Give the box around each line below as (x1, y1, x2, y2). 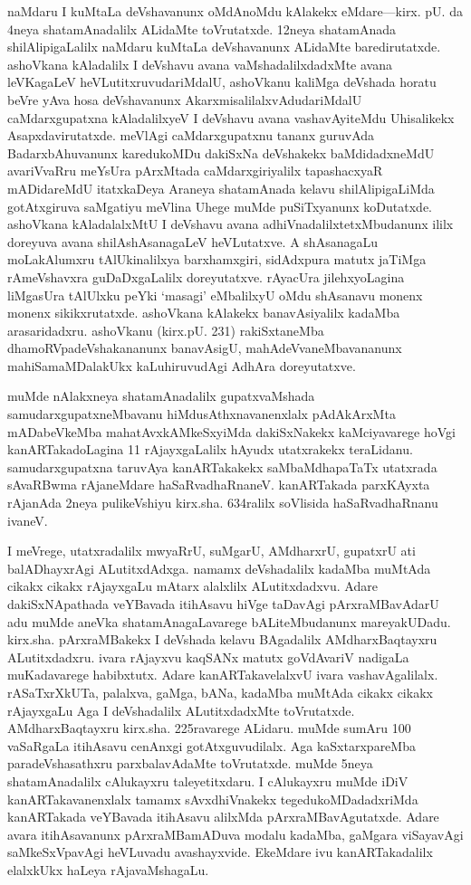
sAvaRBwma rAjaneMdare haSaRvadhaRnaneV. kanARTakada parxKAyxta (7, 475, 430, 494)
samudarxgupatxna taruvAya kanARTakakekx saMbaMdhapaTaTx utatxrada (7, 457, 437, 476)
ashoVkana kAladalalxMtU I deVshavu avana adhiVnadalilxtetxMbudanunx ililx (7, 214, 454, 233)
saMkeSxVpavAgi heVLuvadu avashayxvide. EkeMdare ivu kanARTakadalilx (7, 842, 433, 861)
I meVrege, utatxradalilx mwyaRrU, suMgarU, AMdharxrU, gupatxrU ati (7, 541, 416, 560)
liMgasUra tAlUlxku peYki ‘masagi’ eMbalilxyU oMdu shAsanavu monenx (7, 285, 423, 304)
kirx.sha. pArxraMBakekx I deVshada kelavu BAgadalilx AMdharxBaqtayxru (7, 630, 437, 649)
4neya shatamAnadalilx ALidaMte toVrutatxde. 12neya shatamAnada (7, 19, 396, 38)
